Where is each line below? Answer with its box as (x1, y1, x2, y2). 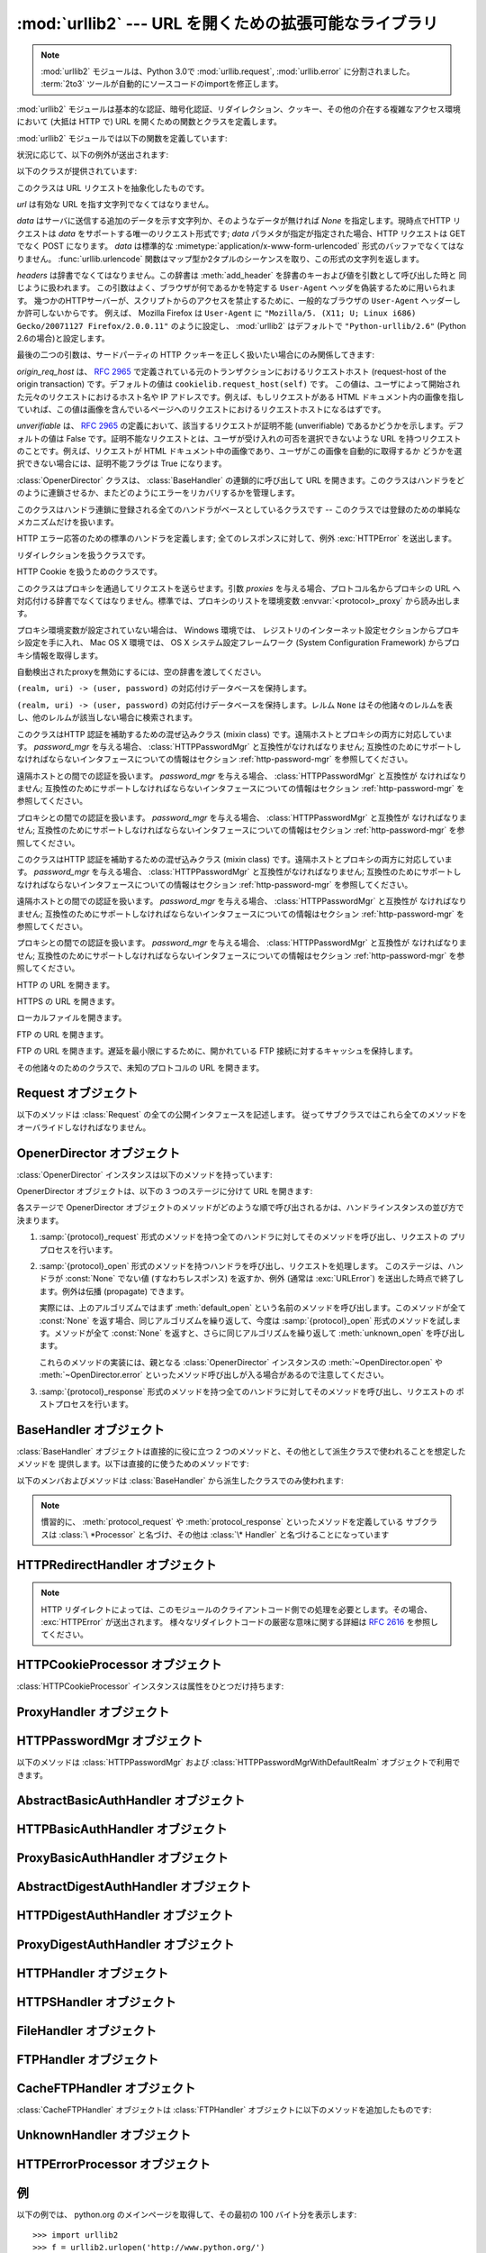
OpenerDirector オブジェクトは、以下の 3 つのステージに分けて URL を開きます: (16, 1186, 313, 1197)
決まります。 (16, 1215, 64, 1226)
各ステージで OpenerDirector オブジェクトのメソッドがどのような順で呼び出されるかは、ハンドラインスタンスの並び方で (16, 1202, 464, 1213)
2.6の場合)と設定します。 (16, 333, 110, 343)
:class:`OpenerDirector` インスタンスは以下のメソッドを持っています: (16, 1169, 274, 1180)
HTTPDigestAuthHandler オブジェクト (16, 1908, 234, 1923)
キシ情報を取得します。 (16, 650, 103, 661)
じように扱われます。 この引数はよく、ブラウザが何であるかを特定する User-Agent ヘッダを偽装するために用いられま (16, 282, 456, 293)
